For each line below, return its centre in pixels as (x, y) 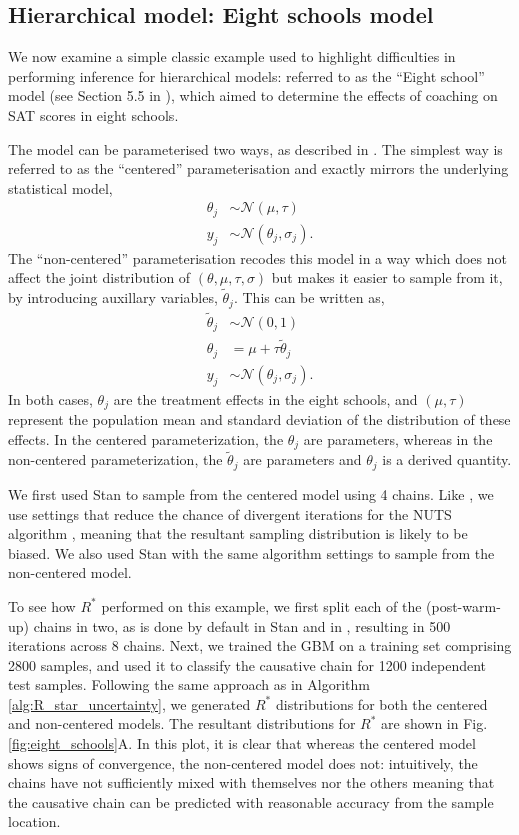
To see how (42, 605)
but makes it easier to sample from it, (387, 277)
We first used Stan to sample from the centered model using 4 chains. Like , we (251, 493)
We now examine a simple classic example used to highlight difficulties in (232, 56)
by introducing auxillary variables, (113, 297)
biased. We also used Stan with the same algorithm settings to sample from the (251, 552)
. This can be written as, (309, 297)
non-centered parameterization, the (115, 459)
